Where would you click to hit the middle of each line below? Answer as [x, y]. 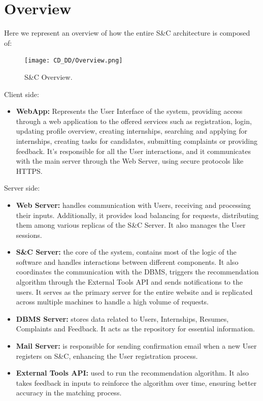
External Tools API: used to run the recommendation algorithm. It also [132, 373]
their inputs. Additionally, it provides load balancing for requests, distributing [137, 215]
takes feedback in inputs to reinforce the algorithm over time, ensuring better [136, 382]
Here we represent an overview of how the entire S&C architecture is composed [127, 33]
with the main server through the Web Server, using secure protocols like [130, 161]
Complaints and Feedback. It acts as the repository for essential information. [135, 329]
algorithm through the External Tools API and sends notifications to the [129, 282]
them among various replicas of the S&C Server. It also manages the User [131, 225]
